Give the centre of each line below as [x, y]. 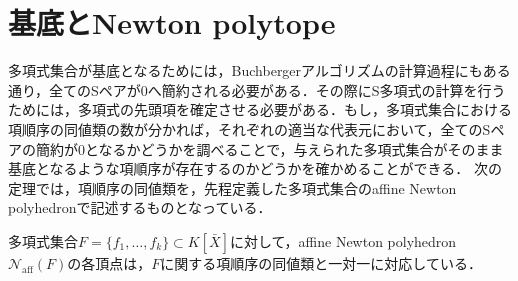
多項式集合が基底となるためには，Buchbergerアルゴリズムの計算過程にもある [259, 70]
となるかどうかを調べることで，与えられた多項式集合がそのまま [294, 148]
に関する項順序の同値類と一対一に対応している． [321, 262]
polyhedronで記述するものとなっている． [140, 207]
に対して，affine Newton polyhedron [343, 240]
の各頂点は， [109, 262]
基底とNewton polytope [172, 22]
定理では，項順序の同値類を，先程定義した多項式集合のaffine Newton [232, 187]
